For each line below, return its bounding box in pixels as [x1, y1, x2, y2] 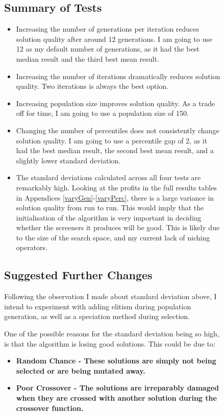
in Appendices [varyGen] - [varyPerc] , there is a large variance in [16, 192, 214, 203]
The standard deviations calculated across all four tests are [16, 172, 201, 183]
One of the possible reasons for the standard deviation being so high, [4, 328, 219, 339]
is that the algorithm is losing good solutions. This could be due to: [4, 338, 215, 349]
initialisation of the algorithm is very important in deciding [16, 212, 202, 223]
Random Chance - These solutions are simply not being [16, 355, 216, 366]
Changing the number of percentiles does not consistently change [16, 125, 219, 135]
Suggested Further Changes [4, 267, 153, 283]
